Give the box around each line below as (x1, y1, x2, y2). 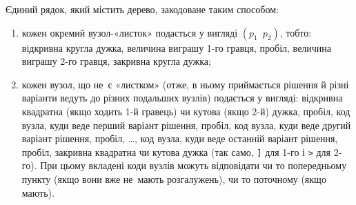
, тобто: (279, 25, 312, 39)
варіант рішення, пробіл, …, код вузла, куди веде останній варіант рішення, (21, 131, 338, 146)
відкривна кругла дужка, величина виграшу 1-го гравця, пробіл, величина (21, 40, 332, 55)
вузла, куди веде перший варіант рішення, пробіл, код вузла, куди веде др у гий (21, 117, 351, 132)
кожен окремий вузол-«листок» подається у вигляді (21, 25, 238, 39)
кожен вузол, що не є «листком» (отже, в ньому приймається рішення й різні (21, 77, 349, 91)
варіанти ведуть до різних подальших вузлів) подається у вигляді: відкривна (21, 90, 343, 105)
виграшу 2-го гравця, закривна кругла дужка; (21, 54, 211, 68)
